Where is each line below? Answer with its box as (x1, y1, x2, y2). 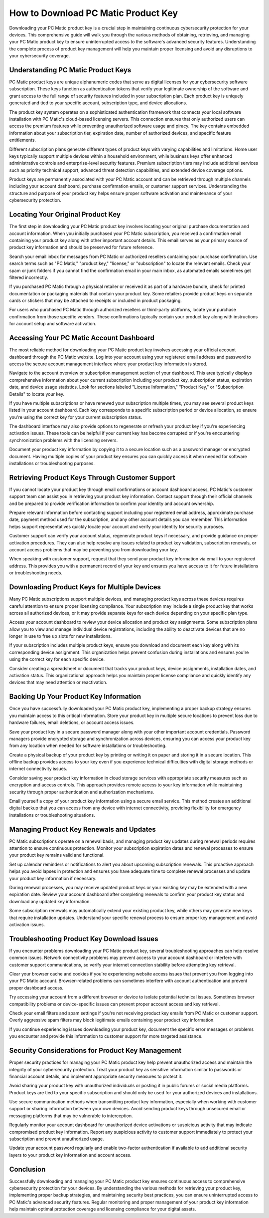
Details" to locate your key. (9, 391, 65, 397)
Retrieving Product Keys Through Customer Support (9, 473, 175, 482)
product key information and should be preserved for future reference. (9, 244, 154, 250)
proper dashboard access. (9, 984, 64, 990)
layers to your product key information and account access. (9, 1152, 132, 1158)
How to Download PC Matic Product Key (9, 7, 178, 18)
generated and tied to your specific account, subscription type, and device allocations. (9, 100, 187, 106)
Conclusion (9, 1165, 46, 1174)
